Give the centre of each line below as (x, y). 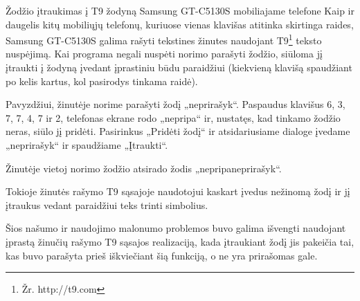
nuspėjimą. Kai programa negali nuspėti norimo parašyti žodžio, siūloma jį (164, 54)
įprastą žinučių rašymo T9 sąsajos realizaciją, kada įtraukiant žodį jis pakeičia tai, (180, 241)
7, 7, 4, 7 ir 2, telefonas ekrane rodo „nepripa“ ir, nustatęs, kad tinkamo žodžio (173, 117)
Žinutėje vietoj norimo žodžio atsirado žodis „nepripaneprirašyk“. (144, 168)
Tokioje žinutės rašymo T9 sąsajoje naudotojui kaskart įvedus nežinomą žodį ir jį (178, 191)
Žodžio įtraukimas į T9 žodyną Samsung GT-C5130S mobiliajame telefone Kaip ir (180, 10)
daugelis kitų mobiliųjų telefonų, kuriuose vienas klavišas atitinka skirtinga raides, (180, 24)
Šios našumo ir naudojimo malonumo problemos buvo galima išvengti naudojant (176, 228)
